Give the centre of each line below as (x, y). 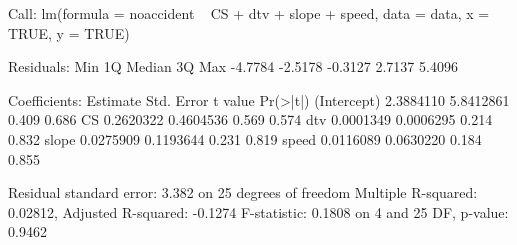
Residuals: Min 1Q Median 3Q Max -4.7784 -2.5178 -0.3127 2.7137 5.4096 (233, 66)
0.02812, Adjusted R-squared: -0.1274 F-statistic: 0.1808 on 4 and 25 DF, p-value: (258, 211)
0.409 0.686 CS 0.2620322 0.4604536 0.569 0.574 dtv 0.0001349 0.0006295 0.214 (250, 119)
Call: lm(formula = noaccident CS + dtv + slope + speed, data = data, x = (249, 13)
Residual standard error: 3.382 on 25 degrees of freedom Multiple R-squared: (243, 192)
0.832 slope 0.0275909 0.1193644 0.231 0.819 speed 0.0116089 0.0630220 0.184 (245, 138)
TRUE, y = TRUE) (69, 32)
